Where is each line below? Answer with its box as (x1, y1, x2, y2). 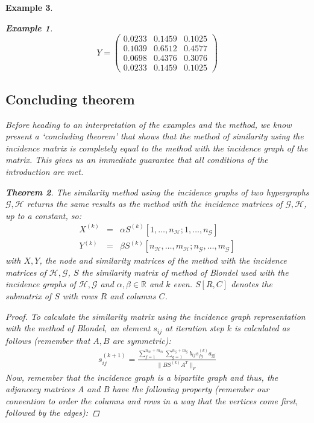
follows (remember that (5, 334, 90, 346)
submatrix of (5, 290, 52, 302)
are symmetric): (112, 334, 171, 346)
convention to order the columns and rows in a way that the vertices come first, (5, 394, 298, 407)
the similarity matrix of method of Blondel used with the (81, 266, 289, 278)
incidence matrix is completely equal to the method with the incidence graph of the (5, 141, 308, 154)
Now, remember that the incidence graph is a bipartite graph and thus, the (5, 371, 278, 383)
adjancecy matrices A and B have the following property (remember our (5, 383, 269, 395)
